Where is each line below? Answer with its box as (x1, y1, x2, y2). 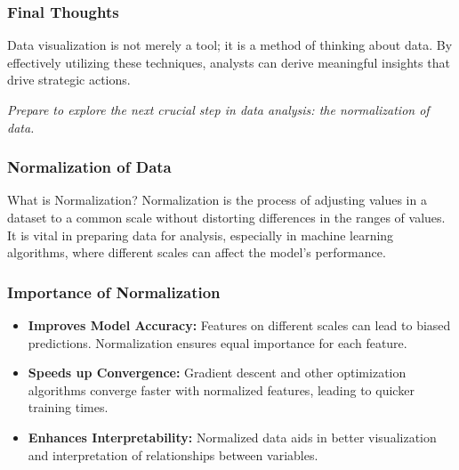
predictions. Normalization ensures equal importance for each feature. (28, 333, 407, 352)
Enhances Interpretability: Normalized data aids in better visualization (28, 427, 437, 446)
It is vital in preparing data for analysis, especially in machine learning (7, 225, 394, 244)
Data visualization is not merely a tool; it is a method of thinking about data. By (7, 36, 453, 54)
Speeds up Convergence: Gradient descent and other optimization (28, 363, 407, 382)
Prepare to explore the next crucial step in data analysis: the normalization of (7, 101, 430, 118)
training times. (28, 398, 109, 417)
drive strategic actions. (7, 70, 131, 89)
